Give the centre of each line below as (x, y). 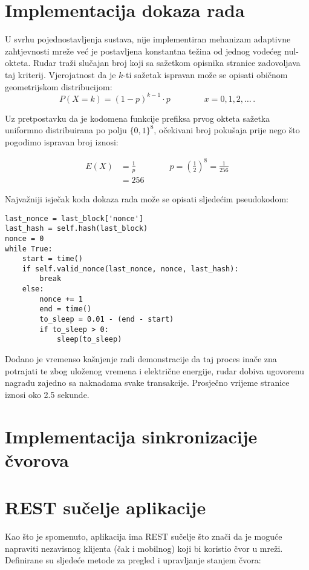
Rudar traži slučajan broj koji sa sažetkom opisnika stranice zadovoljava (167, 63)
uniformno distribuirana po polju (66, 130)
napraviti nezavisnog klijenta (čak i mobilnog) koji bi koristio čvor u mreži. (144, 548)
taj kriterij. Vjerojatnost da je (60, 74)
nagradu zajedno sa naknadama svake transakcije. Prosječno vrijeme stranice (147, 383)
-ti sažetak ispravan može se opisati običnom (205, 74)
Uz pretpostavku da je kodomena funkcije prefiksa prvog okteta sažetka (138, 118)
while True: (29, 249)
